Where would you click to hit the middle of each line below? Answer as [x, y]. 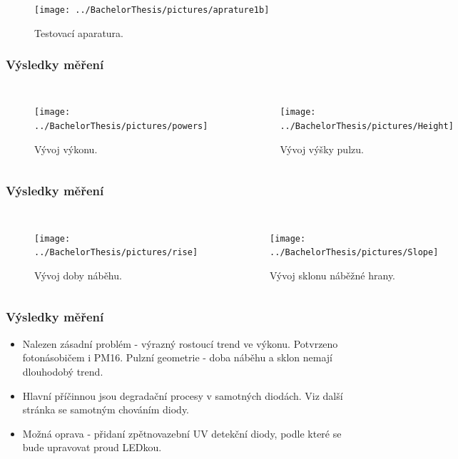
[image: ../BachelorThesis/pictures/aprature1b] [152, 10]
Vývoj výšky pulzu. [322, 149]
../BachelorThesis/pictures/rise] [116, 253]
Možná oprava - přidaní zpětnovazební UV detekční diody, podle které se [182, 433]
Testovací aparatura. [79, 32]
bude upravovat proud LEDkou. [92, 447]
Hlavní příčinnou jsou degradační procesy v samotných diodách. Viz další [183, 395]
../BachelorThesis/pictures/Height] [367, 127]
